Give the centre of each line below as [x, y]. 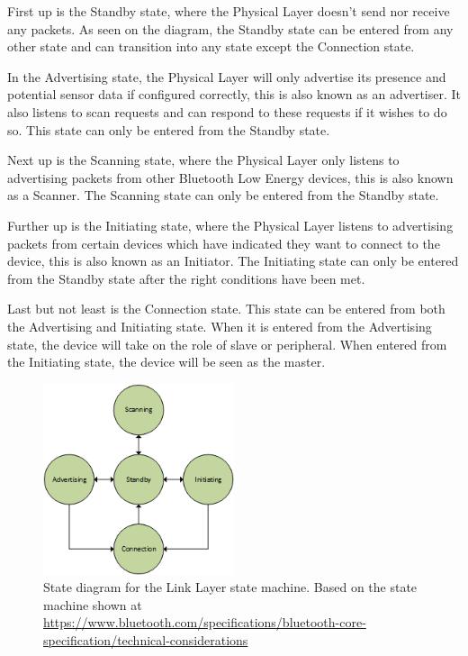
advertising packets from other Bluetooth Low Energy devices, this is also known [230, 177]
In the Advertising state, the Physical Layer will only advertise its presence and [227, 76]
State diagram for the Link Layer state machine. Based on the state [230, 587]
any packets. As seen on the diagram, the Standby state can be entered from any [230, 28]
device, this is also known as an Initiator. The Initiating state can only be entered [233, 261]
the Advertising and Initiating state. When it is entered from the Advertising [220, 326]
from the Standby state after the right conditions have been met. [186, 278]
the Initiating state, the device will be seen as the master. [166, 362]
